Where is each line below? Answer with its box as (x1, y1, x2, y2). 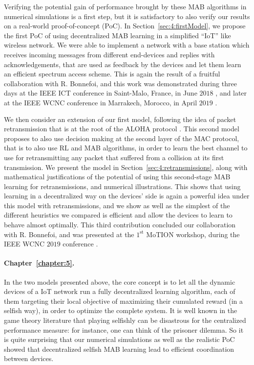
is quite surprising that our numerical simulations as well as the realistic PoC (4, 334, 235, 344)
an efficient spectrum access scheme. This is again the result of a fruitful (4, 69, 220, 79)
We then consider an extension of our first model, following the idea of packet (4, 114, 236, 124)
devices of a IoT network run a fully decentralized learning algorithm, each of (4, 286, 235, 296)
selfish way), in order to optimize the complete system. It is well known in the (4, 305, 237, 316)
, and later (215, 88, 247, 98)
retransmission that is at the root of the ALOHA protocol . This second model (4, 123, 239, 134)
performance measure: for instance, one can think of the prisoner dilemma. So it (4, 324, 244, 335)
